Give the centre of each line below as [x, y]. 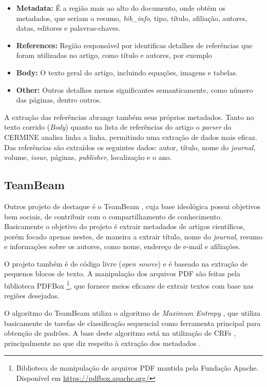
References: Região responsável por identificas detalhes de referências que [134, 45]
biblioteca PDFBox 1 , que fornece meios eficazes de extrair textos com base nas [129, 285]
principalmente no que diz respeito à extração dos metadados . [103, 343]
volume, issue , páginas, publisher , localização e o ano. [88, 157]
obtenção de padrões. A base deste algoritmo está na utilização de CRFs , [120, 333]
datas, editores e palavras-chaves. [68, 28]
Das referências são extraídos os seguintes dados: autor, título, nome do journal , [130, 147]
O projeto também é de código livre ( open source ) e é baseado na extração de [126, 263]
